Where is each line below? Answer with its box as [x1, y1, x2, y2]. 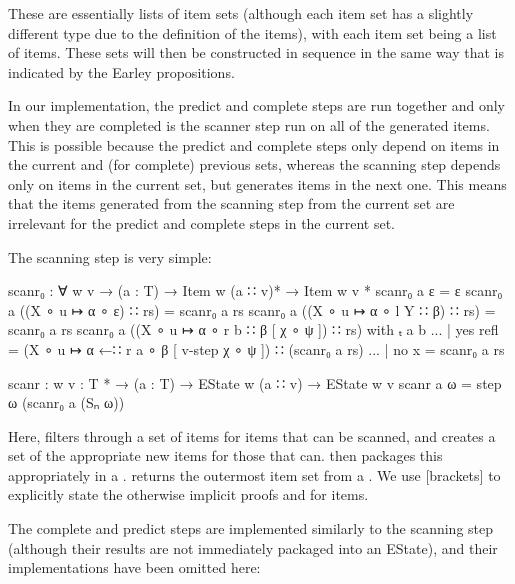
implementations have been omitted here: [8, 557, 261, 578]
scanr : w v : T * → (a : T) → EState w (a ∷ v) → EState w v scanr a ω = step [8, 372, 502, 393]
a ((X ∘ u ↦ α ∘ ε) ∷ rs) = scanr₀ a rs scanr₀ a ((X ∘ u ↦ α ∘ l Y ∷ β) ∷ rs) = [8, 299, 496, 320]
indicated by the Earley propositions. [8, 61, 235, 82]
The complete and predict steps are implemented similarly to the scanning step [8, 518, 494, 539]
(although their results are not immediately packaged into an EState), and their [8, 537, 498, 558]
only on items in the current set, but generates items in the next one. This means [8, 173, 507, 194]
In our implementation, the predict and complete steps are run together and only [8, 95, 505, 116]
